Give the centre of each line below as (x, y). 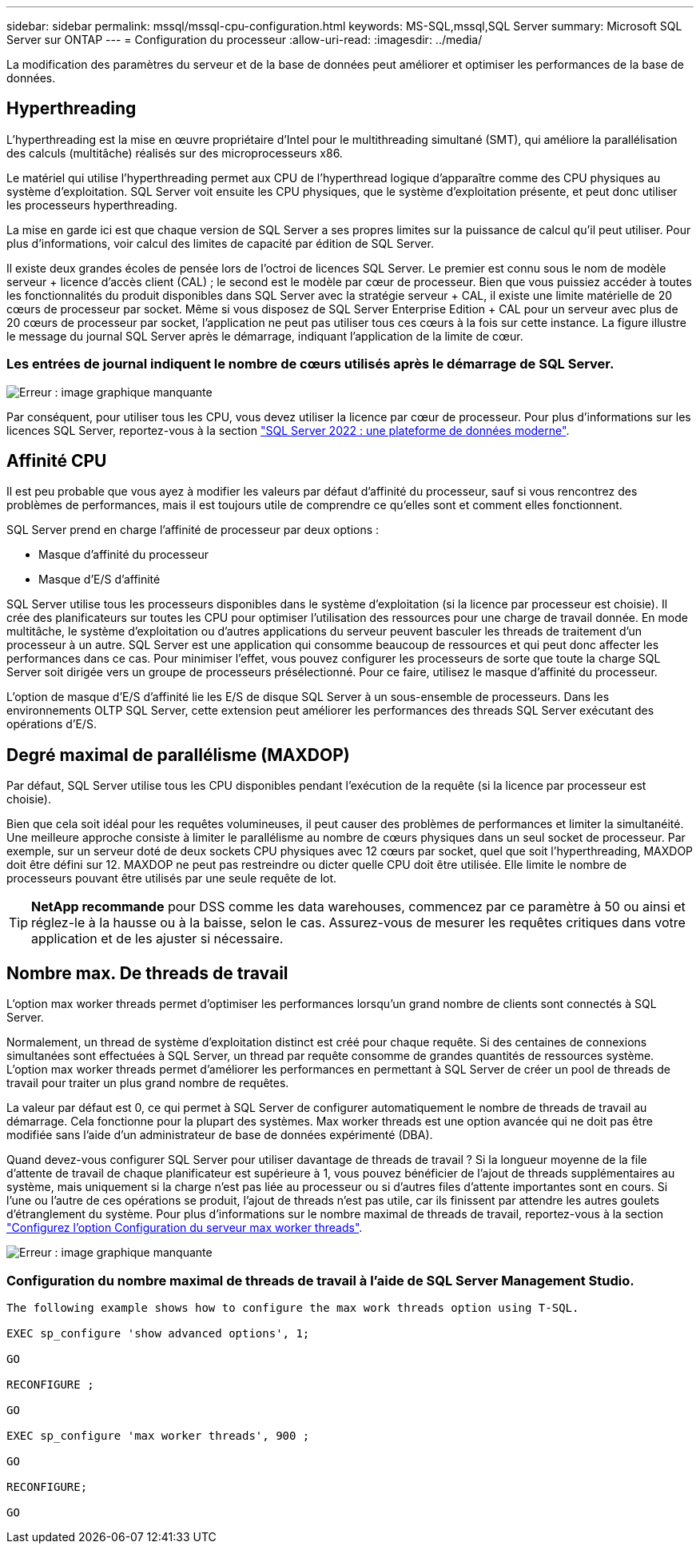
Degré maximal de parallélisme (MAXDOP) (178, 755)
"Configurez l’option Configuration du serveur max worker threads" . (185, 1228)
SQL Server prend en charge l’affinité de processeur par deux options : (193, 530)
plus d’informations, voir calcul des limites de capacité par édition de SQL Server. (220, 243)
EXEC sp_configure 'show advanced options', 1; (158, 1333)
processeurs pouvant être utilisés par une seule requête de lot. (172, 879)
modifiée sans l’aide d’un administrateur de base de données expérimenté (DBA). (220, 1135)
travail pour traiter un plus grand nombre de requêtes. (148, 1083)
